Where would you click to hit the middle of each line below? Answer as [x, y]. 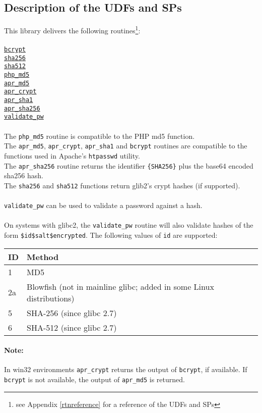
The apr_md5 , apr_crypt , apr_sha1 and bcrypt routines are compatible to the [126, 146]
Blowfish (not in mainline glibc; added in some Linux [120, 286]
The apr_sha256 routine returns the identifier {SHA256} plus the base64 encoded [129, 165]
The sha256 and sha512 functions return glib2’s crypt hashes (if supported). [122, 185]
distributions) [51, 298]
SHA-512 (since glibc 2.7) [72, 327]
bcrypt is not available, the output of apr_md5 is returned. [94, 379]
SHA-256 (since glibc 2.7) [72, 313]
